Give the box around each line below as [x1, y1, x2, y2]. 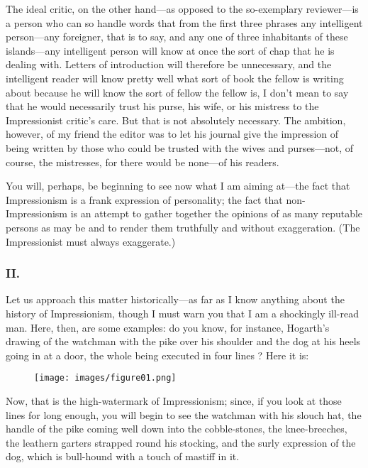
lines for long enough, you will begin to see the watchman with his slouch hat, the [6, 407, 362, 422]
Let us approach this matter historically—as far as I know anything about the [6, 292, 345, 307]
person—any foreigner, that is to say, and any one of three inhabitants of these [6, 29, 348, 44]
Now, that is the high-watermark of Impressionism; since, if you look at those [6, 393, 342, 408]
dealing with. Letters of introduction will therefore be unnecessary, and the [6, 57, 332, 72]
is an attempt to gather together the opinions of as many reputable [70, 206, 363, 221]
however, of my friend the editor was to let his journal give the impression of [6, 126, 339, 141]
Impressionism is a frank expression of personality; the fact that [6, 192, 283, 207]
